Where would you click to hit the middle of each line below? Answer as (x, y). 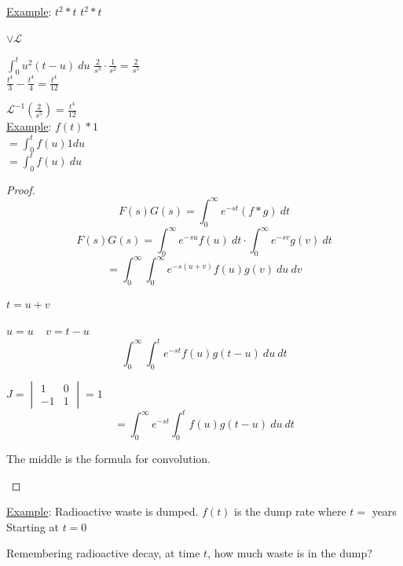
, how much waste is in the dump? (290, 553)
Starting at (33, 526)
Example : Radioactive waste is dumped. (103, 511)
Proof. (21, 189)
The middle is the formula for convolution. (108, 458)
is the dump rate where (290, 511)
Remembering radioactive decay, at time (103, 553)
